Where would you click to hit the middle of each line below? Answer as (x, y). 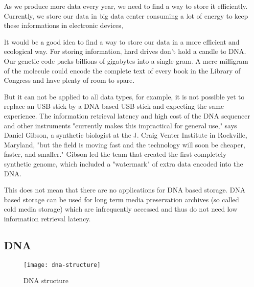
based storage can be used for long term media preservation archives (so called (122, 199)
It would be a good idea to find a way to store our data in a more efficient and (122, 41)
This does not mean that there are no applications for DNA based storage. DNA (125, 190)
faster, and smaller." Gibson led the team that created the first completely (115, 154)
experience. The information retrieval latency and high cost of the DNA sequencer (127, 115)
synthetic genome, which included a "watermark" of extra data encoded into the (124, 163)
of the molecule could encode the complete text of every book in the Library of (122, 70)
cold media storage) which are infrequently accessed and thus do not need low (121, 209)
